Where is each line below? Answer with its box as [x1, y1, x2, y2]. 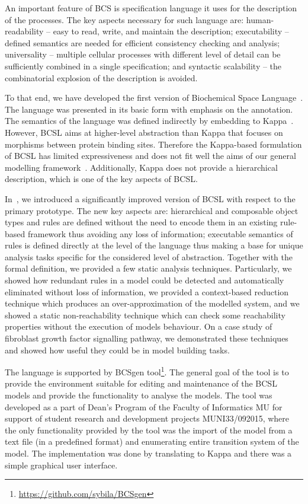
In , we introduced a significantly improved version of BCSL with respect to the [5, 192, 296, 205]
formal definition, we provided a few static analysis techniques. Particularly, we [5, 262, 292, 275]
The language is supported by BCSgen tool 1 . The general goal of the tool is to [5, 364, 289, 378]
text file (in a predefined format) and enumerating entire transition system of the [5, 435, 299, 448]
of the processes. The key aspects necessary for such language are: [5, 13, 244, 25]
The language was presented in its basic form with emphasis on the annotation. [5, 103, 293, 115]
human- [246, 13, 274, 25]
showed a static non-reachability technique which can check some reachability [5, 308, 285, 321]
